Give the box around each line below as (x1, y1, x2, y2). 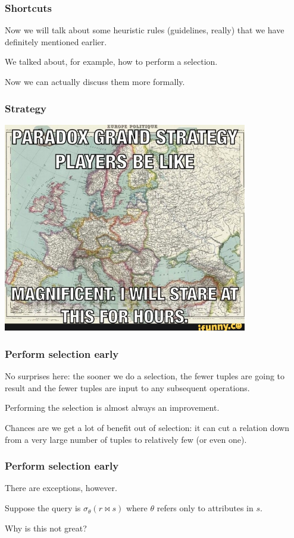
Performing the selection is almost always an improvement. (5, 401, 220, 414)
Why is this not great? (5, 521, 87, 534)
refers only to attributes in (157, 502, 254, 514)
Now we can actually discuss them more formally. (5, 75, 185, 87)
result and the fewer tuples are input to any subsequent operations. (5, 381, 250, 394)
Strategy (5, 100, 46, 115)
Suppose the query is (5, 502, 81, 514)
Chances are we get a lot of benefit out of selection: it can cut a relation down (5, 421, 290, 434)
